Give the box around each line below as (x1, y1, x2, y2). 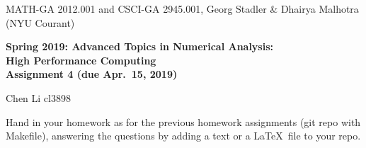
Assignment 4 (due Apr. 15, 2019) (6, 67, 178, 81)
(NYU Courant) (6, 15, 75, 30)
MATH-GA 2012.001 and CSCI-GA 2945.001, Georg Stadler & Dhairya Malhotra (6, 1, 359, 16)
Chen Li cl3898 (6, 90, 71, 105)
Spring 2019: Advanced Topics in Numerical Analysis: (6, 39, 274, 54)
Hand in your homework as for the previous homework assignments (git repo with (6, 114, 361, 129)
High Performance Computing (6, 52, 156, 67)
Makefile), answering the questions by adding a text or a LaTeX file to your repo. (6, 128, 361, 143)
